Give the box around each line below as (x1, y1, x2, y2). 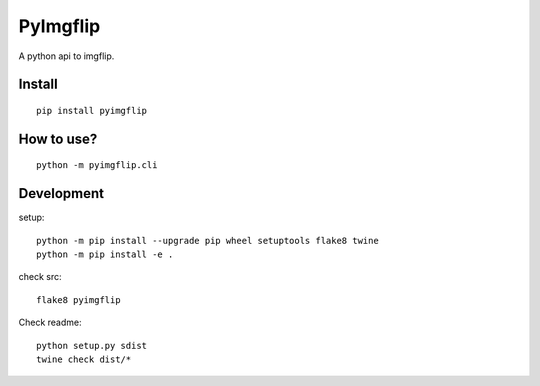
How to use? (18, 130, 98, 147)
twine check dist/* (36, 354, 132, 365)
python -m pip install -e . (36, 249, 174, 260)
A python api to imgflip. (18, 50, 115, 62)
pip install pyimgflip (36, 105, 148, 116)
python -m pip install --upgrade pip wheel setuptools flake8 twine (36, 235, 379, 246)
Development (18, 185, 105, 202)
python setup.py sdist (36, 340, 148, 351)
